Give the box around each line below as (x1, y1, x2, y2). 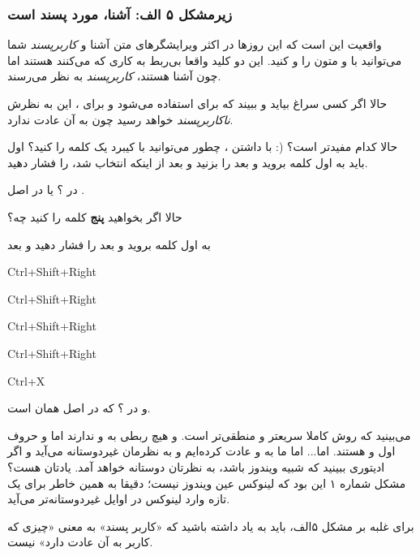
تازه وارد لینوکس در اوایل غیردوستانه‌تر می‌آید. (7, 490, 230, 507)
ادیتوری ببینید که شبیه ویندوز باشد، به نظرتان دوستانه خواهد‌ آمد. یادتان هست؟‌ (7, 458, 385, 475)
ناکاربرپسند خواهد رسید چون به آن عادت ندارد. (7, 110, 234, 127)
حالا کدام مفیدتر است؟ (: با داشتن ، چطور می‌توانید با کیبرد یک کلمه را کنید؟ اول (7, 138, 398, 155)
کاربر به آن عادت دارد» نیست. (7, 533, 153, 550)
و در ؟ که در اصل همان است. (7, 399, 151, 416)
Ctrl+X (7, 372, 45, 389)
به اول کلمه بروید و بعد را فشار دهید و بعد (7, 235, 211, 252)
